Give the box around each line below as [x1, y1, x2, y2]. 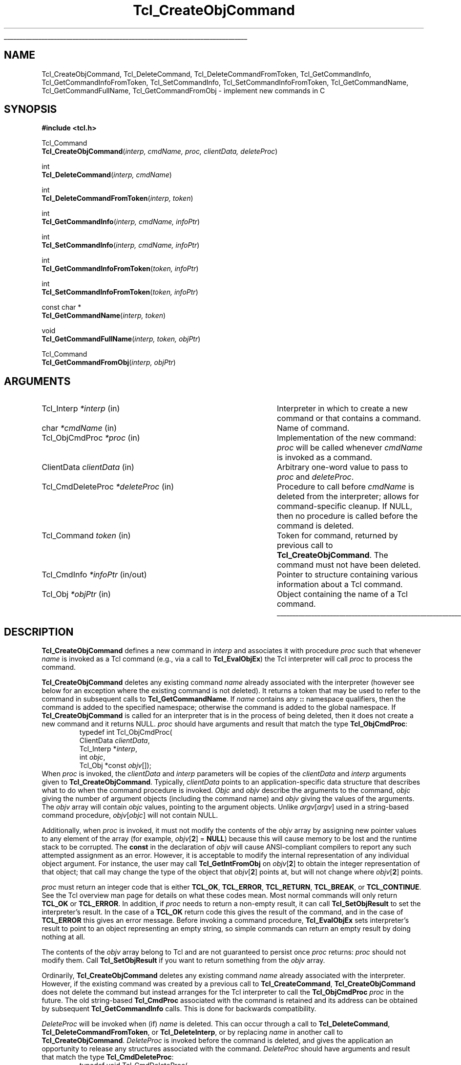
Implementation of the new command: [276, 433, 417, 443]
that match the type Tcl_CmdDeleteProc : [42, 1053, 174, 1062]
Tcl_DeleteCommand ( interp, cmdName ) [42, 170, 172, 179]
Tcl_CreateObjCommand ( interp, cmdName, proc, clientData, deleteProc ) [42, 147, 278, 156]
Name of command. [276, 423, 350, 433]
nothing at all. [42, 933, 85, 941]
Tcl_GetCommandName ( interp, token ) [42, 311, 166, 320]
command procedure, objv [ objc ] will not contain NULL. [42, 811, 218, 820]
